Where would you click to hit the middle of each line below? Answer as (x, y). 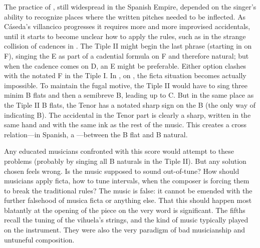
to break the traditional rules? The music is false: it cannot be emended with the (128, 190)
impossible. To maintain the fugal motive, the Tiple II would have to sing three (126, 85)
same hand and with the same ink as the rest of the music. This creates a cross (125, 125)
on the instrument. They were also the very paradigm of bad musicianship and (125, 230)
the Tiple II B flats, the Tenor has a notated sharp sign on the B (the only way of (130, 104)
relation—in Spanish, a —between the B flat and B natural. (96, 134)
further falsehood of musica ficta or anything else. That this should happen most (128, 200)
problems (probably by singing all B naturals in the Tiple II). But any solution (125, 161)
